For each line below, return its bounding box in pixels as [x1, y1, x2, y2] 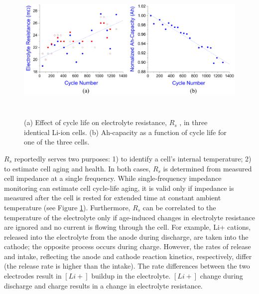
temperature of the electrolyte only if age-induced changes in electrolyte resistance [4, 212, 255, 222]
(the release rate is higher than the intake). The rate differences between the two [4, 261, 250, 271]
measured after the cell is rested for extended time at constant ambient [4, 192, 221, 203]
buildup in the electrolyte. [91, 271, 171, 281]
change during [200, 271, 243, 281]
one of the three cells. [24, 137, 90, 147]
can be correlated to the [142, 202, 216, 212]
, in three [179, 117, 208, 128]
